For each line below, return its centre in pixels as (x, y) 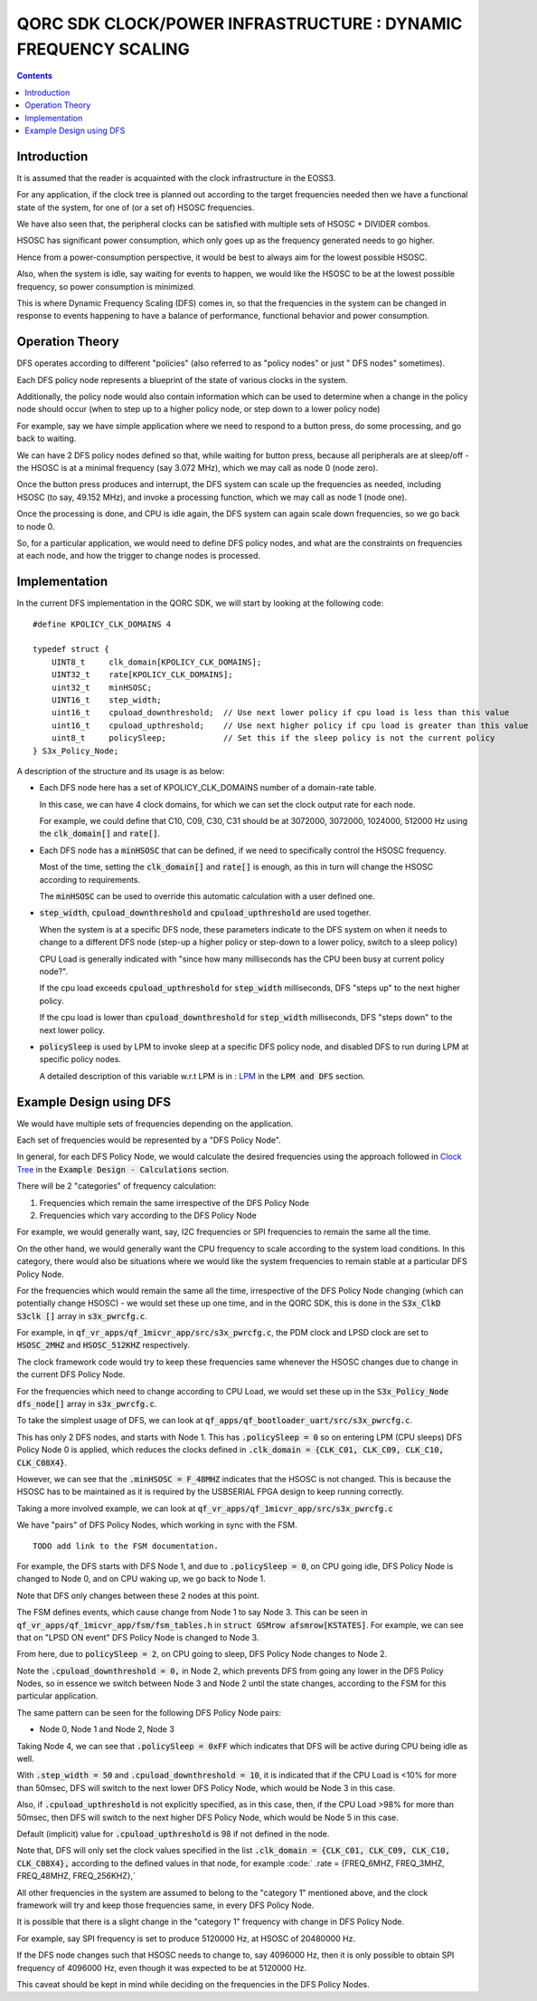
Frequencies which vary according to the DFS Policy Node (148, 1215)
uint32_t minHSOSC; (102, 687)
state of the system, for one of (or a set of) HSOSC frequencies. (136, 207)
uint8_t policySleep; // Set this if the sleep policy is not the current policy (273, 738)
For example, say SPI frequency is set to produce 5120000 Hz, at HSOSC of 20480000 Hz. (186, 1939)
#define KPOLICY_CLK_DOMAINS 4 (102, 624)
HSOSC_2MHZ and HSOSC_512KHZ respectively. (103, 1345)
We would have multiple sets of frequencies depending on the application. (155, 1124)
